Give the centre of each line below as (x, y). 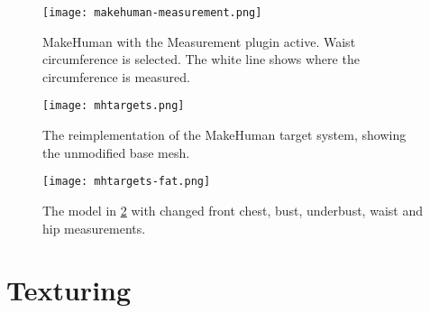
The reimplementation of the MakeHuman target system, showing (224, 135)
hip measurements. (94, 228)
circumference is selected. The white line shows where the (201, 59)
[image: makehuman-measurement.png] (152, 13)
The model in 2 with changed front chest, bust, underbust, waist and (233, 210)
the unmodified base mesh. (116, 152)
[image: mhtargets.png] (114, 106)
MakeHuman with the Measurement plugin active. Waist (199, 41)
